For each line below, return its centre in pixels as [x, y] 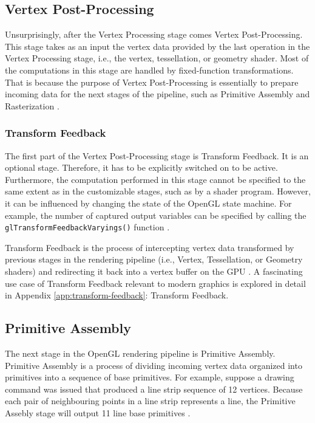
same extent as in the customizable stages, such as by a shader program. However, [158, 191]
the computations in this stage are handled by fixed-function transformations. [149, 70]
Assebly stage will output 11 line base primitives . [98, 412]
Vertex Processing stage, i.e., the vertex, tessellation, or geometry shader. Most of [157, 58]
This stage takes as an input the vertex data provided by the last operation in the [157, 46]
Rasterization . [32, 105]
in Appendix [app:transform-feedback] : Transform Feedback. [117, 295]
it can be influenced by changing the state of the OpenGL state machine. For [148, 203]
